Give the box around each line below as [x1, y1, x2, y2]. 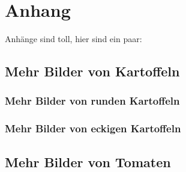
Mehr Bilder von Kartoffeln [5, 62, 180, 81]
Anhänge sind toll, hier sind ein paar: [5, 32, 142, 45]
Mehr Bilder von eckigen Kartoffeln [5, 121, 181, 136]
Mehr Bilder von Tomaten [5, 152, 171, 171]
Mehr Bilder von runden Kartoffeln [5, 93, 180, 108]
